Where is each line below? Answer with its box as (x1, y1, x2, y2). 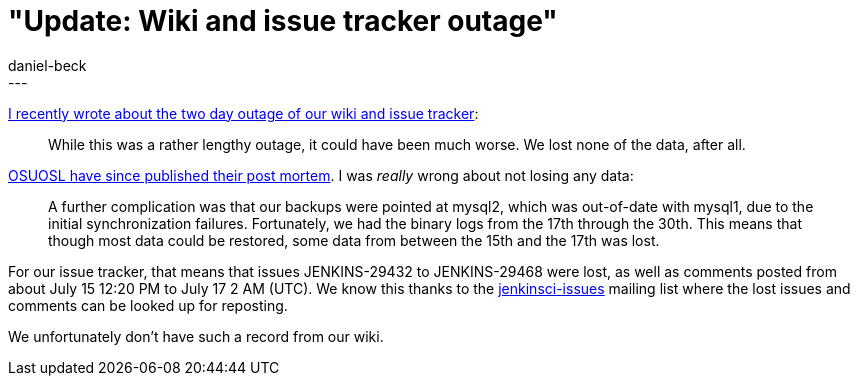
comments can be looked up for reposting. (8, 296, 288, 314)
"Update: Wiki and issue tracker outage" (8, 4, 558, 38)
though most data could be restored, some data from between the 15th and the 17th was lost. (48, 231, 660, 249)
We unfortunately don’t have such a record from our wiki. (8, 327, 384, 345)
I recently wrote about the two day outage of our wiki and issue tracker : (8, 104, 479, 122)
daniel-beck (8, 56, 87, 74)
